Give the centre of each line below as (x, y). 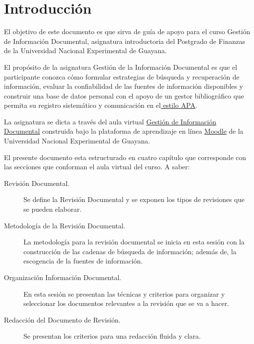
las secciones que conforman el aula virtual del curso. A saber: (97, 167)
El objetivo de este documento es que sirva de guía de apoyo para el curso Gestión (127, 31)
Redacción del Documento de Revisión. (62, 319)
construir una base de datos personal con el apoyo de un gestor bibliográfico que (124, 95)
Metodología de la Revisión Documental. (65, 225)
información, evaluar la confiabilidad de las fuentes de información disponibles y (124, 86)
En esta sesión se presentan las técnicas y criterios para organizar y (124, 293)
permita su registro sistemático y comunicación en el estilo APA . (101, 105)
